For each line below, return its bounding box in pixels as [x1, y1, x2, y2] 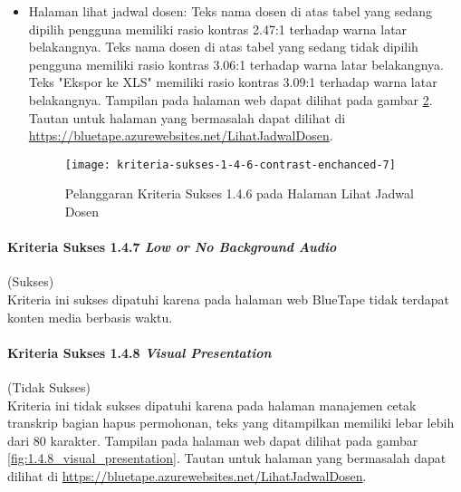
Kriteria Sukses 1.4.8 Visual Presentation [7, 342, 272, 362]
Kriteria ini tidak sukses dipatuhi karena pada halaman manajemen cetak [7, 395, 417, 414]
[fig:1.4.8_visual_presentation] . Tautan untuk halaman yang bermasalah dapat [7, 449, 447, 468]
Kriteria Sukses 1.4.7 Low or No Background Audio [7, 237, 337, 256]
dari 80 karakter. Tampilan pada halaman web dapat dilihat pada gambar [7, 430, 418, 449]
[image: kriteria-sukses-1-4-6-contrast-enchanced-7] [64, 158, 396, 171]
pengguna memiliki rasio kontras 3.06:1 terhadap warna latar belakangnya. [28, 54, 444, 73]
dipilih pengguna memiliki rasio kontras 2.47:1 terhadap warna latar [28, 19, 408, 38]
